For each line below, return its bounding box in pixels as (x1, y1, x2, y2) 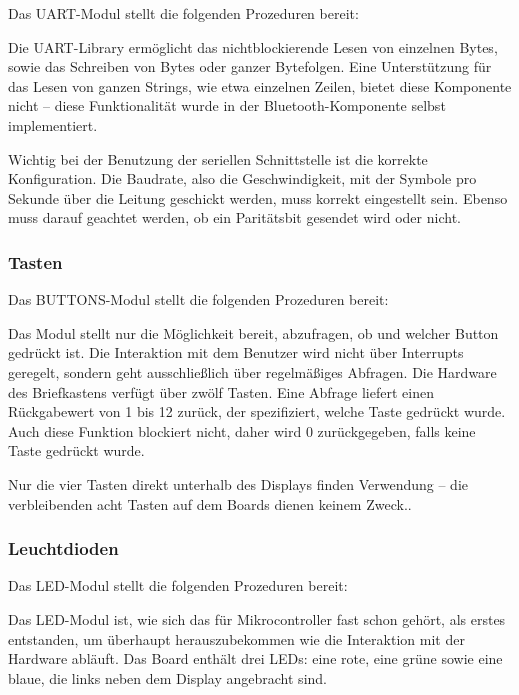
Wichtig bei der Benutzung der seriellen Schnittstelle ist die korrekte (8, 148, 428, 169)
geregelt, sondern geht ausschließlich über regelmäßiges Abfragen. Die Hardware (8, 361, 497, 382)
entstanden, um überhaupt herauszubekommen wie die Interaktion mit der (8, 628, 465, 649)
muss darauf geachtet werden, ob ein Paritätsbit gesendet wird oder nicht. (8, 207, 461, 228)
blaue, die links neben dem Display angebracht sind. (8, 667, 327, 688)
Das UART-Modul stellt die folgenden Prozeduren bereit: (8, 3, 359, 23)
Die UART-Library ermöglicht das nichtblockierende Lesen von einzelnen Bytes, (8, 36, 498, 57)
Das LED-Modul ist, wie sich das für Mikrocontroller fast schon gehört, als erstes (8, 608, 506, 629)
